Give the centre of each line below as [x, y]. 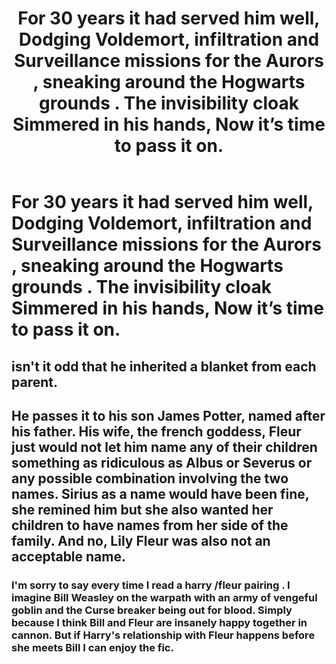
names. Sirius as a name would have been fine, [160, 493]
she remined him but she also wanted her [142, 509]
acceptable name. [69, 556]
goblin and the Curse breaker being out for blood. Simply [152, 610]
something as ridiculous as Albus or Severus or [162, 462]
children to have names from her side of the [150, 525]
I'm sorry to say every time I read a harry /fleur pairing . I [151, 585]
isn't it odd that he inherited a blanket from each [164, 366]
